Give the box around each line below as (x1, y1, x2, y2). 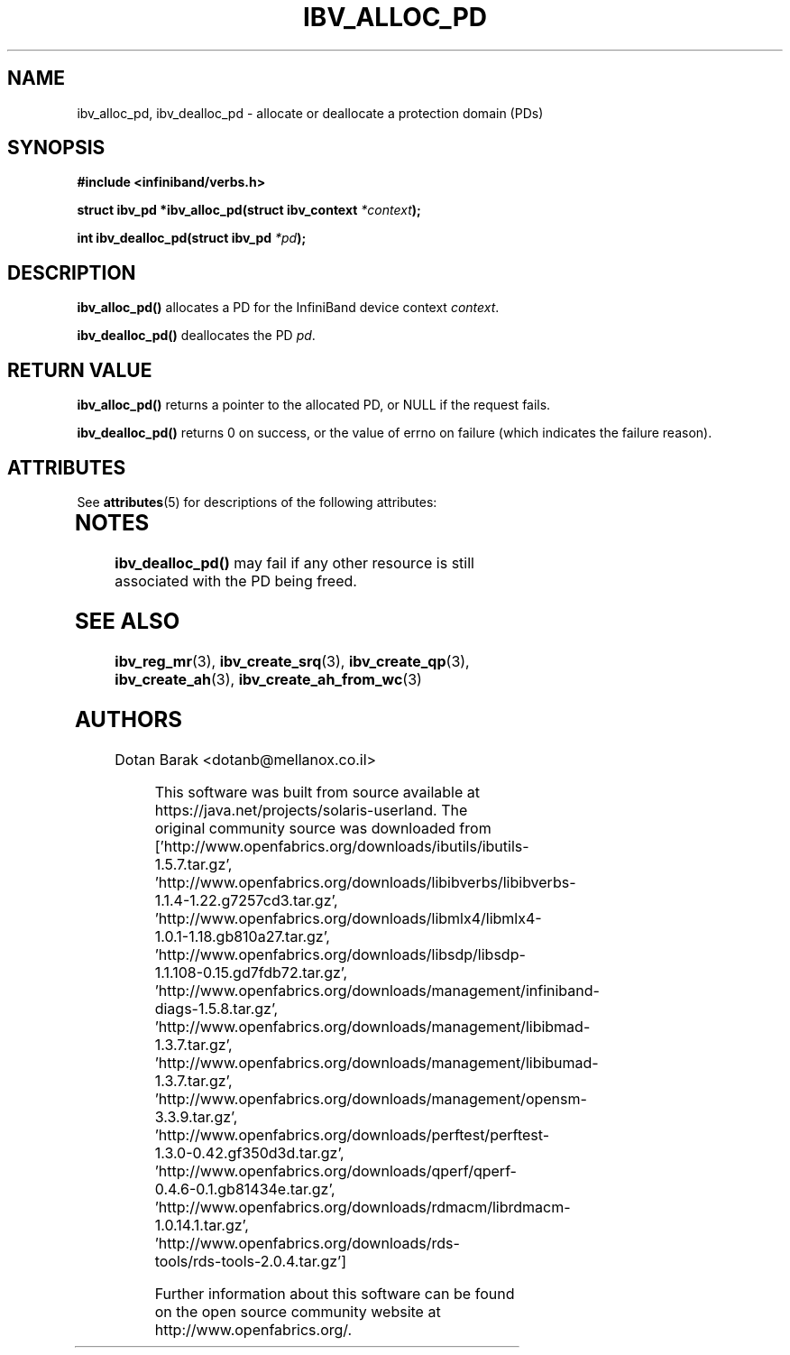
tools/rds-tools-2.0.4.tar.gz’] (154, 1251, 347, 1270)
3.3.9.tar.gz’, (154, 1107, 238, 1126)
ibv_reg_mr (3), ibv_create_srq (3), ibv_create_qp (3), (115, 651, 470, 670)
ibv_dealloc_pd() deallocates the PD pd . (77, 327, 316, 344)
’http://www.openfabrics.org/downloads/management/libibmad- (154, 1017, 591, 1036)
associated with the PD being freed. (115, 571, 357, 590)
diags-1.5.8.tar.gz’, (154, 999, 279, 1018)
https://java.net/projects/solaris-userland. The (154, 800, 468, 819)
